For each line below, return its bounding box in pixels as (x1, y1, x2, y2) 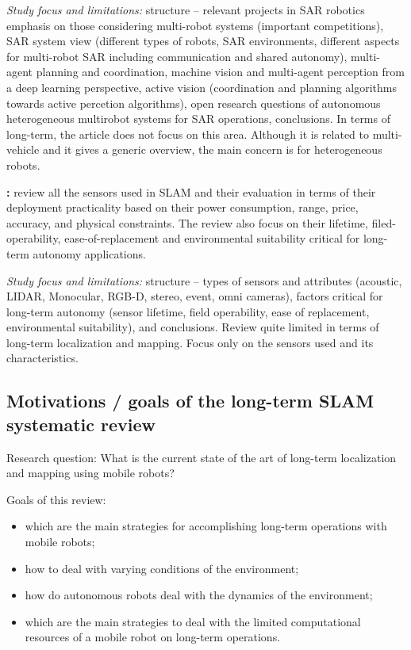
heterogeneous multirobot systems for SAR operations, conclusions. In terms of (6, 110, 390, 127)
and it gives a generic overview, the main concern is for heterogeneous (42, 141, 382, 158)
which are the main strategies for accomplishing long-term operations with (25, 518, 387, 534)
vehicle (6, 141, 40, 158)
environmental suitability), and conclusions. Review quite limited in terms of (6, 319, 379, 335)
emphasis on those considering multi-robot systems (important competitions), (6, 17, 384, 33)
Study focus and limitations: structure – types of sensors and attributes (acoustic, (6, 272, 402, 289)
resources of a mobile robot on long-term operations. (25, 629, 281, 645)
